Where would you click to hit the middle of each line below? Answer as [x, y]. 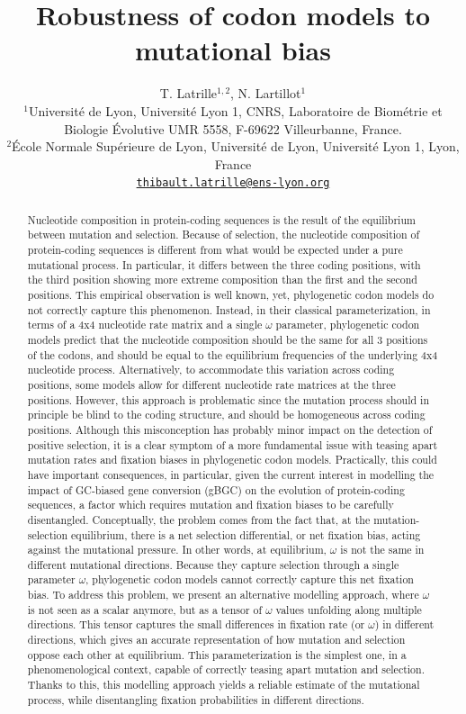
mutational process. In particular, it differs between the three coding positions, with [224, 264]
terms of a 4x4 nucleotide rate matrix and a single [145, 325]
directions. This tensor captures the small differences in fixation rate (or [196, 624]
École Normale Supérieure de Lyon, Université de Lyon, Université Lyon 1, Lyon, [236, 146]
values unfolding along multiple [349, 609]
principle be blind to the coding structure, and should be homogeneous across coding [226, 415]
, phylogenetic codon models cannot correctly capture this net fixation [250, 579]
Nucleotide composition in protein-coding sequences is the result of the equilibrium [221, 219]
